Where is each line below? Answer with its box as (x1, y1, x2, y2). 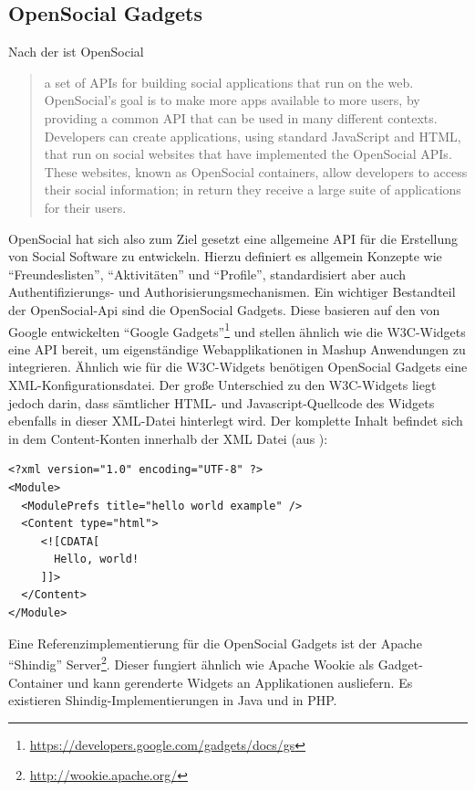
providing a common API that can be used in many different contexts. (44, 108, 438, 127)
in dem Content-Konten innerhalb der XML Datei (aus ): (8, 428, 328, 448)
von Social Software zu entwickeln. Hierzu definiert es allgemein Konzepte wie (8, 247, 442, 266)
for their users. (44, 197, 127, 216)
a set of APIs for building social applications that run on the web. (44, 72, 414, 91)
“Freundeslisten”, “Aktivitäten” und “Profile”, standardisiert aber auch (8, 264, 407, 283)
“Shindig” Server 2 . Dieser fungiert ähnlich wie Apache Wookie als (8, 652, 375, 673)
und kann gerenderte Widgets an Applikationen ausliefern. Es (67, 672, 413, 691)
